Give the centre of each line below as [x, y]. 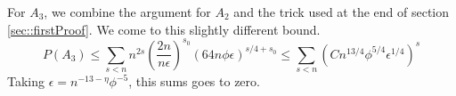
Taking [26, 81]
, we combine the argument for [127, 12]
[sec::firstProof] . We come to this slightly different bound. [164, 29]
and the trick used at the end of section [342, 12]
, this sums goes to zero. [194, 81]
